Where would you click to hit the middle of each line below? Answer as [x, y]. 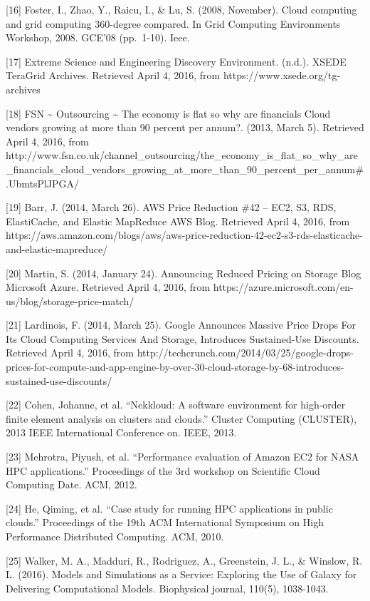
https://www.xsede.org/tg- [282, 75]
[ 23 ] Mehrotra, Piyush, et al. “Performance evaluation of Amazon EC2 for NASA [183, 457]
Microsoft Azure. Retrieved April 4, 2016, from [108, 287]
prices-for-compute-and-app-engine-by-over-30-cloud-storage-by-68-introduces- [175, 367]
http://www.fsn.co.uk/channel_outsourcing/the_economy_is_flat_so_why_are [182, 155]
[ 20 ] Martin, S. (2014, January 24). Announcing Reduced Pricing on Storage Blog [184, 273]
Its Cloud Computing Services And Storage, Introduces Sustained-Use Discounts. [183, 338]
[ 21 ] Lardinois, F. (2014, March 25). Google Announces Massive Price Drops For [181, 325]
